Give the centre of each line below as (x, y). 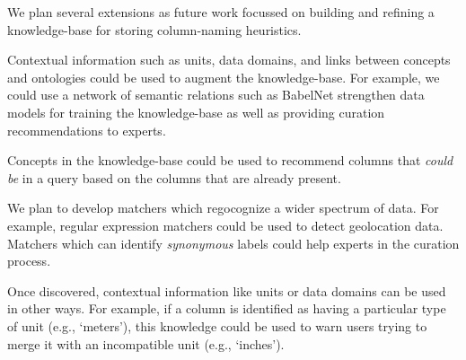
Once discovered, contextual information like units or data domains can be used (227, 290)
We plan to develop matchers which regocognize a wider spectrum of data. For (223, 208)
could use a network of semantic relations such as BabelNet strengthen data (216, 95)
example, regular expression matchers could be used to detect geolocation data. (225, 225)
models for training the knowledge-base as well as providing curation (196, 112)
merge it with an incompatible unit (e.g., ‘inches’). (146, 343)
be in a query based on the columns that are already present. (174, 177)
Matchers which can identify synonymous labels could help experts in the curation (233, 243)
